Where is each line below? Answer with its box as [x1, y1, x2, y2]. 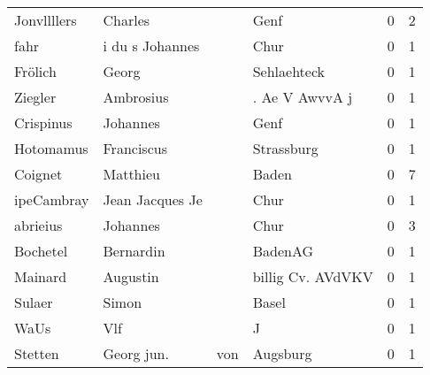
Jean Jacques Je [103, 189, 203, 210]
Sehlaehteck [252, 61, 326, 81]
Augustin [103, 266, 159, 287]
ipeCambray [14, 189, 89, 210]
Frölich [14, 61, 57, 81]
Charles [103, 10, 150, 30]
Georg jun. [103, 343, 169, 364]
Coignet [14, 164, 63, 184]
